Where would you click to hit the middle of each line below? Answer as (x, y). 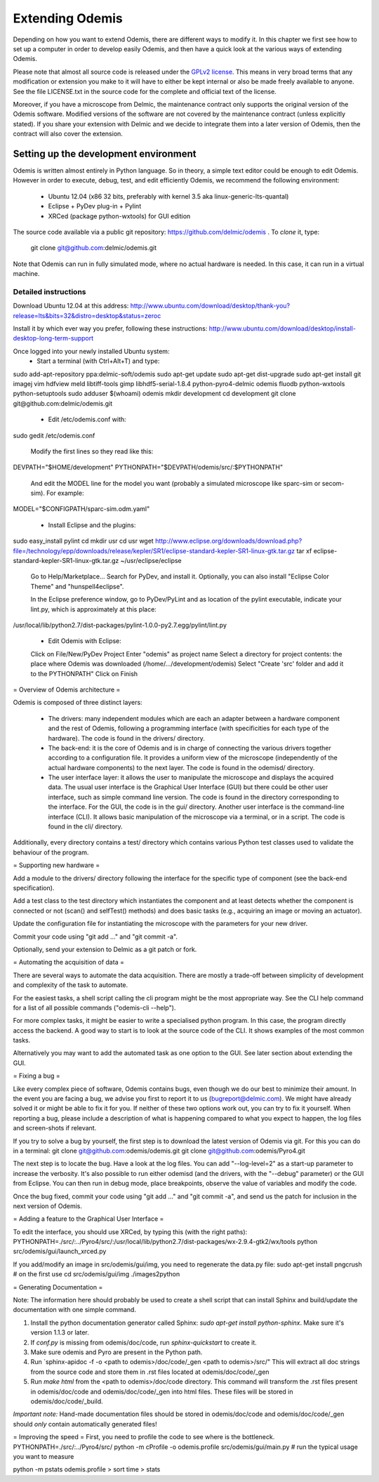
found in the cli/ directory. (85, 827)
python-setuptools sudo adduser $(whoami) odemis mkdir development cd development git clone (154, 394)
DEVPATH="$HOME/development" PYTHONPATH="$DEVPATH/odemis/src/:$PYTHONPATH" (148, 468)
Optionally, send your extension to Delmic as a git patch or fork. (105, 949)
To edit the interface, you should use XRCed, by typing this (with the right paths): (130, 1231)
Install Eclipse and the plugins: (92, 525)
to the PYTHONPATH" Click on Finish (84, 673)
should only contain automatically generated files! (85, 1424)
